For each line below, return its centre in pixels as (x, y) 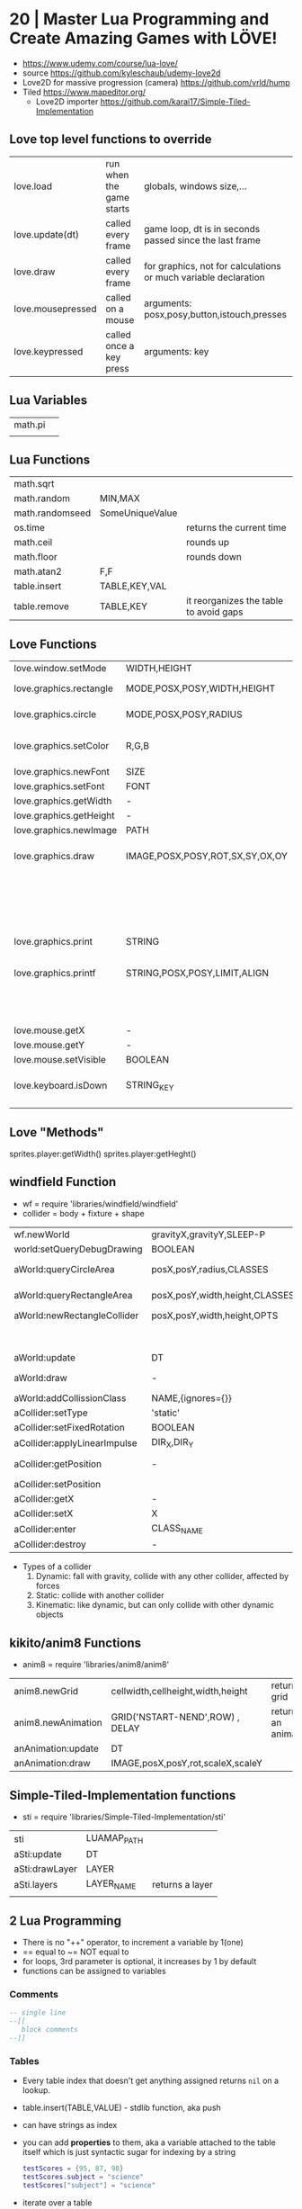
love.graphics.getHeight (64, 816)
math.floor (36, 557)
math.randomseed (53, 513)
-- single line (38, 2013)
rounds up (207, 543)
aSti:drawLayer (46, 1869)
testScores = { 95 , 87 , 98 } (73, 2169)
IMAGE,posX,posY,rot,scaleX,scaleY (187, 1764)
